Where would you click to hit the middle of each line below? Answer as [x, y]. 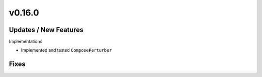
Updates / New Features [46, 30]
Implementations [26, 42]
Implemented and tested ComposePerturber [66, 50]
